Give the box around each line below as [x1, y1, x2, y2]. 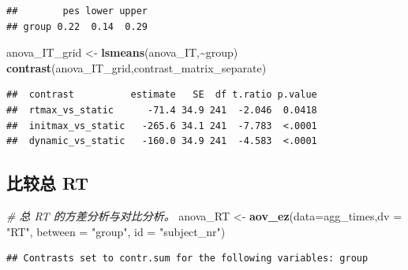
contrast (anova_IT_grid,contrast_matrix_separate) [6, 59, 267, 76]
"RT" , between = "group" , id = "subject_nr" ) [6, 223, 226, 239]
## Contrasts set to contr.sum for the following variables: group [6, 253, 369, 264]
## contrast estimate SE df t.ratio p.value [6, 89, 317, 101]
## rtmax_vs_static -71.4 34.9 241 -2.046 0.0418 [6, 104, 317, 116]
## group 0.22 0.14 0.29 [6, 20, 148, 32]
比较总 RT [6, 171, 88, 195]
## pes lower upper [6, 6, 148, 17]
